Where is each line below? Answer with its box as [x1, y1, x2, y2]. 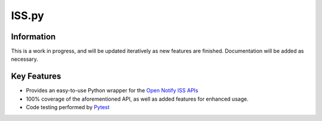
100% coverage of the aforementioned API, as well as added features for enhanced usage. [26, 95, 249, 103]
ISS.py [11, 9, 44, 22]
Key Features [11, 72, 61, 82]
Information [11, 32, 56, 42]
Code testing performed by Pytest [26, 104, 110, 111]
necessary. [11, 55, 39, 63]
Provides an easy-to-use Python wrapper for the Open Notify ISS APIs [26, 87, 199, 94]
